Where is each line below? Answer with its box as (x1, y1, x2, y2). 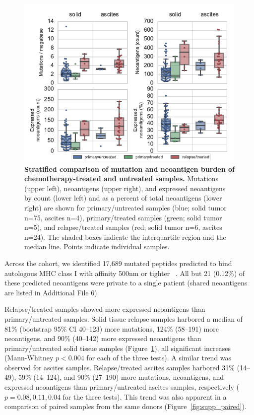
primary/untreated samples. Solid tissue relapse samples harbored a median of (4, 313, 243, 324)
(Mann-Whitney (4, 352, 54, 363)
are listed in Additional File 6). (4, 287, 99, 297)
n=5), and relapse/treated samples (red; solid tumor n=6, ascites (24, 222, 222, 232)
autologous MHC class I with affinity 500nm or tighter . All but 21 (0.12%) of (4, 268, 245, 278)
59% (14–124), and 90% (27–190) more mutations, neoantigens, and (18, 372, 224, 382)
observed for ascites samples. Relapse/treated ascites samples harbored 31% (4, 362, 235, 372)
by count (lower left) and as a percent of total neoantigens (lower (24, 193, 222, 203)
